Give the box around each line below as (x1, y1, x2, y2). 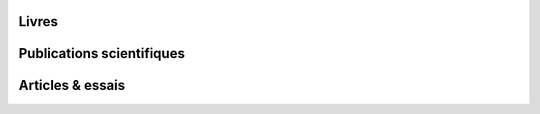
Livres (18, 13, 59, 30)
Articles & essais (18, 77, 126, 94)
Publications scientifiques (18, 45, 185, 62)
